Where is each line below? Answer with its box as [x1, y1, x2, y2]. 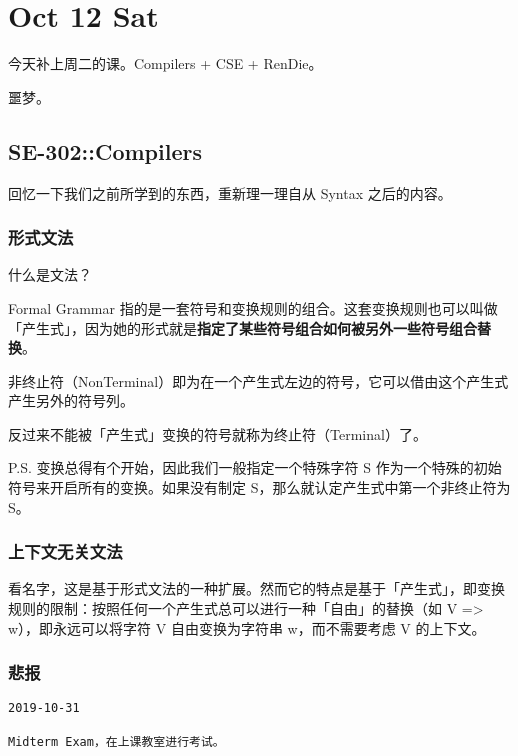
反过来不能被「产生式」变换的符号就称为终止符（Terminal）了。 [8, 423, 427, 444]
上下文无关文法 [8, 539, 123, 564]
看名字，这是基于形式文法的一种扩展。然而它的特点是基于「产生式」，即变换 [8, 578, 505, 599]
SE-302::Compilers [8, 135, 202, 166]
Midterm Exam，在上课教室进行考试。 [8, 734, 225, 749]
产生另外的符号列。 [8, 390, 134, 411]
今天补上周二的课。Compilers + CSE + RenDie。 [8, 53, 323, 74]
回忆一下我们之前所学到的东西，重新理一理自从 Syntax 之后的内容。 [8, 182, 452, 203]
